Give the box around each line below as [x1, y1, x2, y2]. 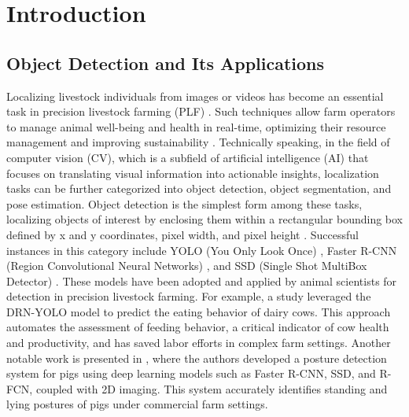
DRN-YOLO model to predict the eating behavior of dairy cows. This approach [6, 303, 391, 319]
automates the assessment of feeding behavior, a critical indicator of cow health [6, 319, 389, 335]
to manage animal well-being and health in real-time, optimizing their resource [6, 118, 386, 135]
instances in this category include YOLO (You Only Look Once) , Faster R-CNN [6, 242, 397, 258]
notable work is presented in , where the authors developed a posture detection [6, 349, 387, 366]
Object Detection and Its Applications [6, 50, 325, 75]
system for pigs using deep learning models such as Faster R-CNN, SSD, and [6, 365, 376, 382]
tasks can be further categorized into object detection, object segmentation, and [6, 180, 392, 197]
